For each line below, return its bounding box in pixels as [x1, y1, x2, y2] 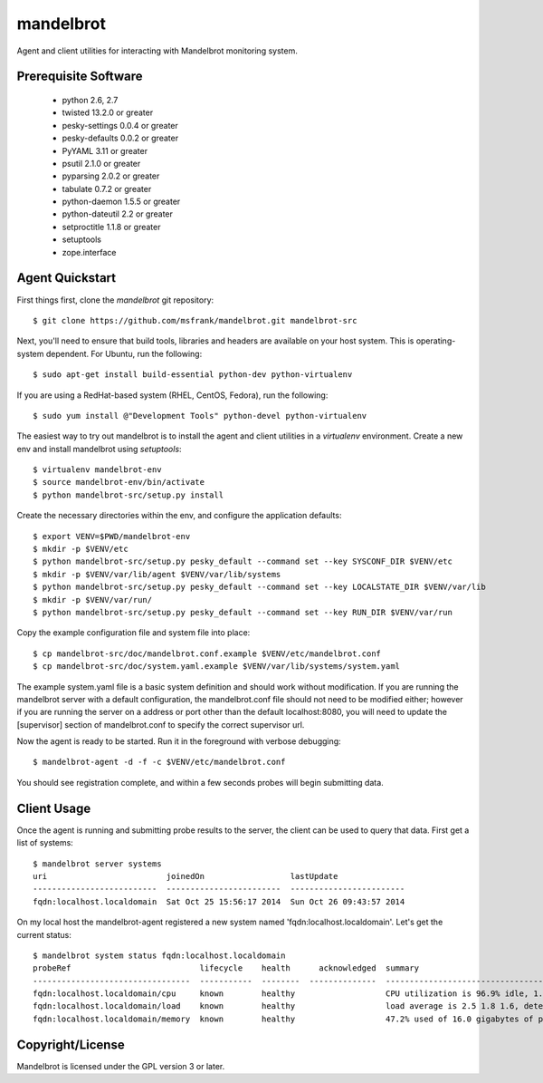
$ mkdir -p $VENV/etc [33, 544, 129, 555]
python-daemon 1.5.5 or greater [62, 196, 181, 208]
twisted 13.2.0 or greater [62, 107, 154, 118]
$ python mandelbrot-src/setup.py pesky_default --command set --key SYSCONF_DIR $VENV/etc [33, 556, 452, 566]
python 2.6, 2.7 [62, 94, 119, 105]
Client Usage [16, 800, 91, 816]
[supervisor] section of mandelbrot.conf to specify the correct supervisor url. [16, 719, 305, 730]
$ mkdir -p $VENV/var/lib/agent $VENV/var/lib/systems [33, 569, 281, 579]
